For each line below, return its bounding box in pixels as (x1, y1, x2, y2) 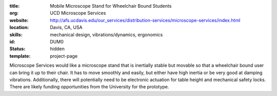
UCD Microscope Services (50, 10, 106, 16)
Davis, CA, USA (50, 25, 83, 31)
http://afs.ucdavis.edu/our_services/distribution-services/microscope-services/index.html (50, 17, 241, 23)
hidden (50, 46, 65, 52)
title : (9, 3, 20, 9)
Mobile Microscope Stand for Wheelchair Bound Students (50, 3, 172, 9)
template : (9, 53, 31, 59)
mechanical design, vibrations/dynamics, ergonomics (50, 31, 163, 38)
